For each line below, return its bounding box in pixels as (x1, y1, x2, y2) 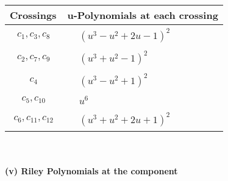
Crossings (10, 8, 57, 22)
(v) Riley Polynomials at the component (5, 165, 178, 177)
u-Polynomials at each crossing (67, 8, 218, 22)
